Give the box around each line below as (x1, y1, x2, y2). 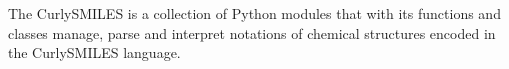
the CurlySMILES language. (8, 42, 181, 63)
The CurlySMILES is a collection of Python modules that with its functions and (8, 3, 501, 23)
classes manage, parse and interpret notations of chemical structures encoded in (8, 22, 496, 43)
